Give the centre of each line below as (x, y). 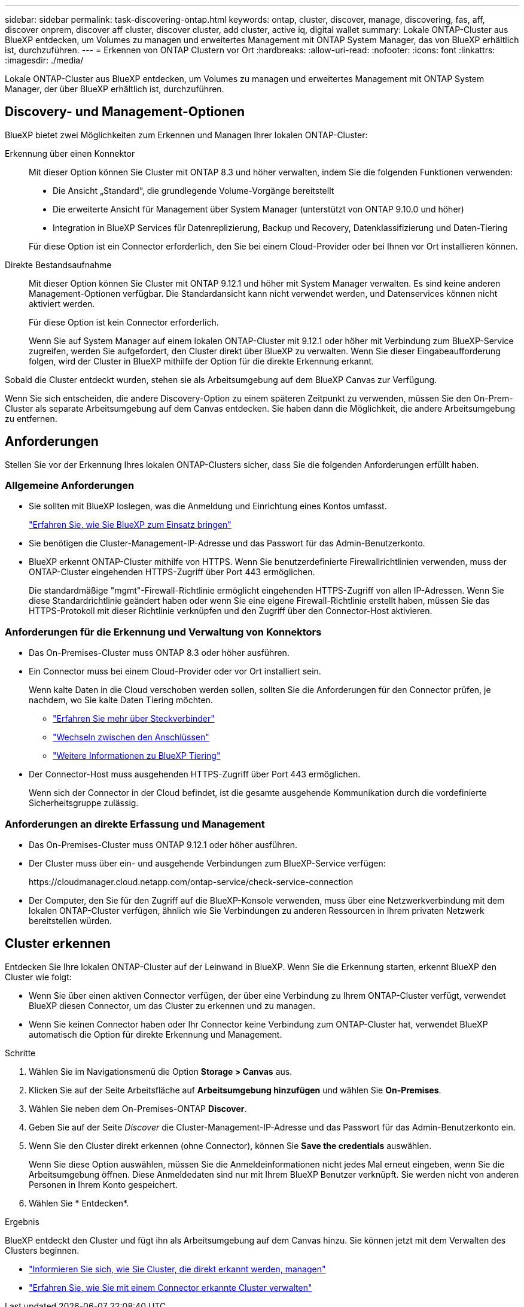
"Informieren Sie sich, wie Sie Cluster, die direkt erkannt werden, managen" (177, 1269)
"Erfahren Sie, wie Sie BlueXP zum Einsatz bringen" (130, 525)
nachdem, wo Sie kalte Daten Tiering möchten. (121, 700)
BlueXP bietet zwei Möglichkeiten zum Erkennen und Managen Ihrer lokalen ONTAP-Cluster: (186, 135)
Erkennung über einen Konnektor (70, 153)
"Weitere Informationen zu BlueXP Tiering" (137, 756)
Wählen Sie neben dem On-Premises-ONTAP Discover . (138, 1108)
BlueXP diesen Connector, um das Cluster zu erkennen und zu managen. (172, 1005)
